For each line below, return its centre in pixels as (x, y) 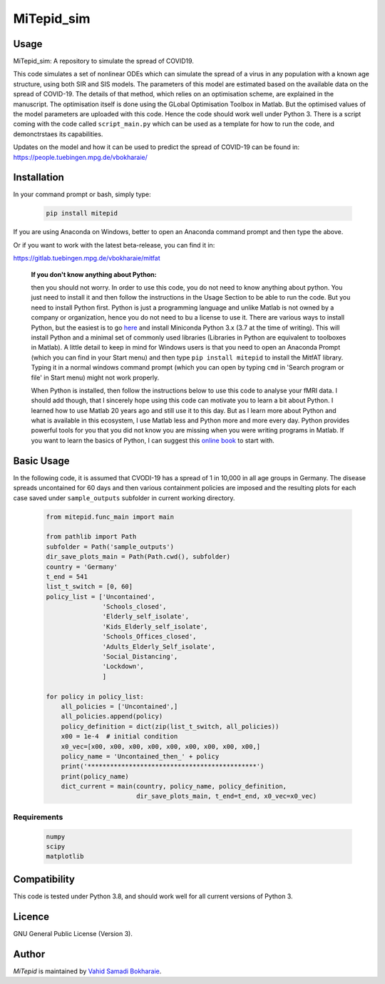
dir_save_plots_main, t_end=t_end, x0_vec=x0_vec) (226, 796)
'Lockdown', (123, 666)
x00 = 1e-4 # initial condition (119, 736)
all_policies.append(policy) (112, 716)
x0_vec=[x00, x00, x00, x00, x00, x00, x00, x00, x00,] (161, 746)
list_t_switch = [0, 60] (89, 587)
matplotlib (65, 857)
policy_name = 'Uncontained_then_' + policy (140, 756)
